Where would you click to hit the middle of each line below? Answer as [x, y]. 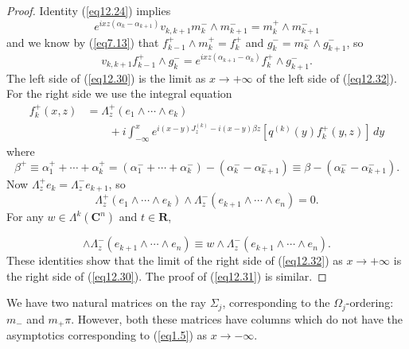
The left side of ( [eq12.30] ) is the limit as [106, 78]
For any [25, 217]
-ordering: [370, 302]
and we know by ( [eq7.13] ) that [83, 42]
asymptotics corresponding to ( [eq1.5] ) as [107, 335]
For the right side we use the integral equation [119, 93]
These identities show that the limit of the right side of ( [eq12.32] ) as [175, 260]
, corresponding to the [276, 302]
